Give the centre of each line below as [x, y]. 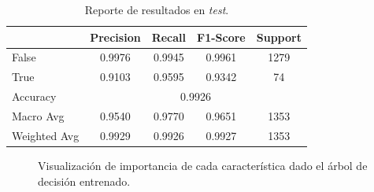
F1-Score [221, 37]
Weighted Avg [46, 135]
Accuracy [34, 96]
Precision [115, 37]
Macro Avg [38, 115]
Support [279, 37]
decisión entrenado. [84, 181]
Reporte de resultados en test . [157, 9]
